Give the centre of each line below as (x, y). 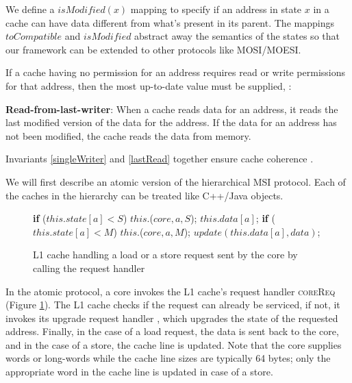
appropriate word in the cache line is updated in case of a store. (139, 372)
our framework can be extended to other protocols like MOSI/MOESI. (153, 49)
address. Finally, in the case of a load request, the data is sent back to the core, (172, 331)
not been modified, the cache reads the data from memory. (128, 135)
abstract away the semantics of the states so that (237, 36)
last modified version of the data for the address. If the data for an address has (171, 122)
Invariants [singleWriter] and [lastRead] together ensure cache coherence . (160, 159)
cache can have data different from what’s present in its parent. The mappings (170, 22)
